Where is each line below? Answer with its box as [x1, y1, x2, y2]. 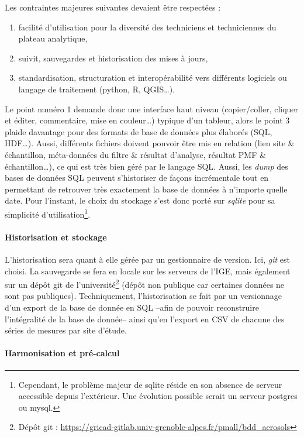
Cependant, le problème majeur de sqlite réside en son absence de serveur [18, 378, 282, 390]
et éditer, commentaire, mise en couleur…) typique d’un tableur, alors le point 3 [5, 114, 290, 126]
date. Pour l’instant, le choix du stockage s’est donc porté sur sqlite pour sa [5, 194, 275, 207]
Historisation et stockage [5, 230, 107, 243]
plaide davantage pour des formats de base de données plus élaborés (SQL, [5, 125, 272, 137]
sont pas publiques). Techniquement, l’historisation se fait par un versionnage [5, 290, 282, 302]
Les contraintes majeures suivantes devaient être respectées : [5, 1, 221, 13]
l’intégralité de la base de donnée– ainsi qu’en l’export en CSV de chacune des [5, 312, 285, 325]
